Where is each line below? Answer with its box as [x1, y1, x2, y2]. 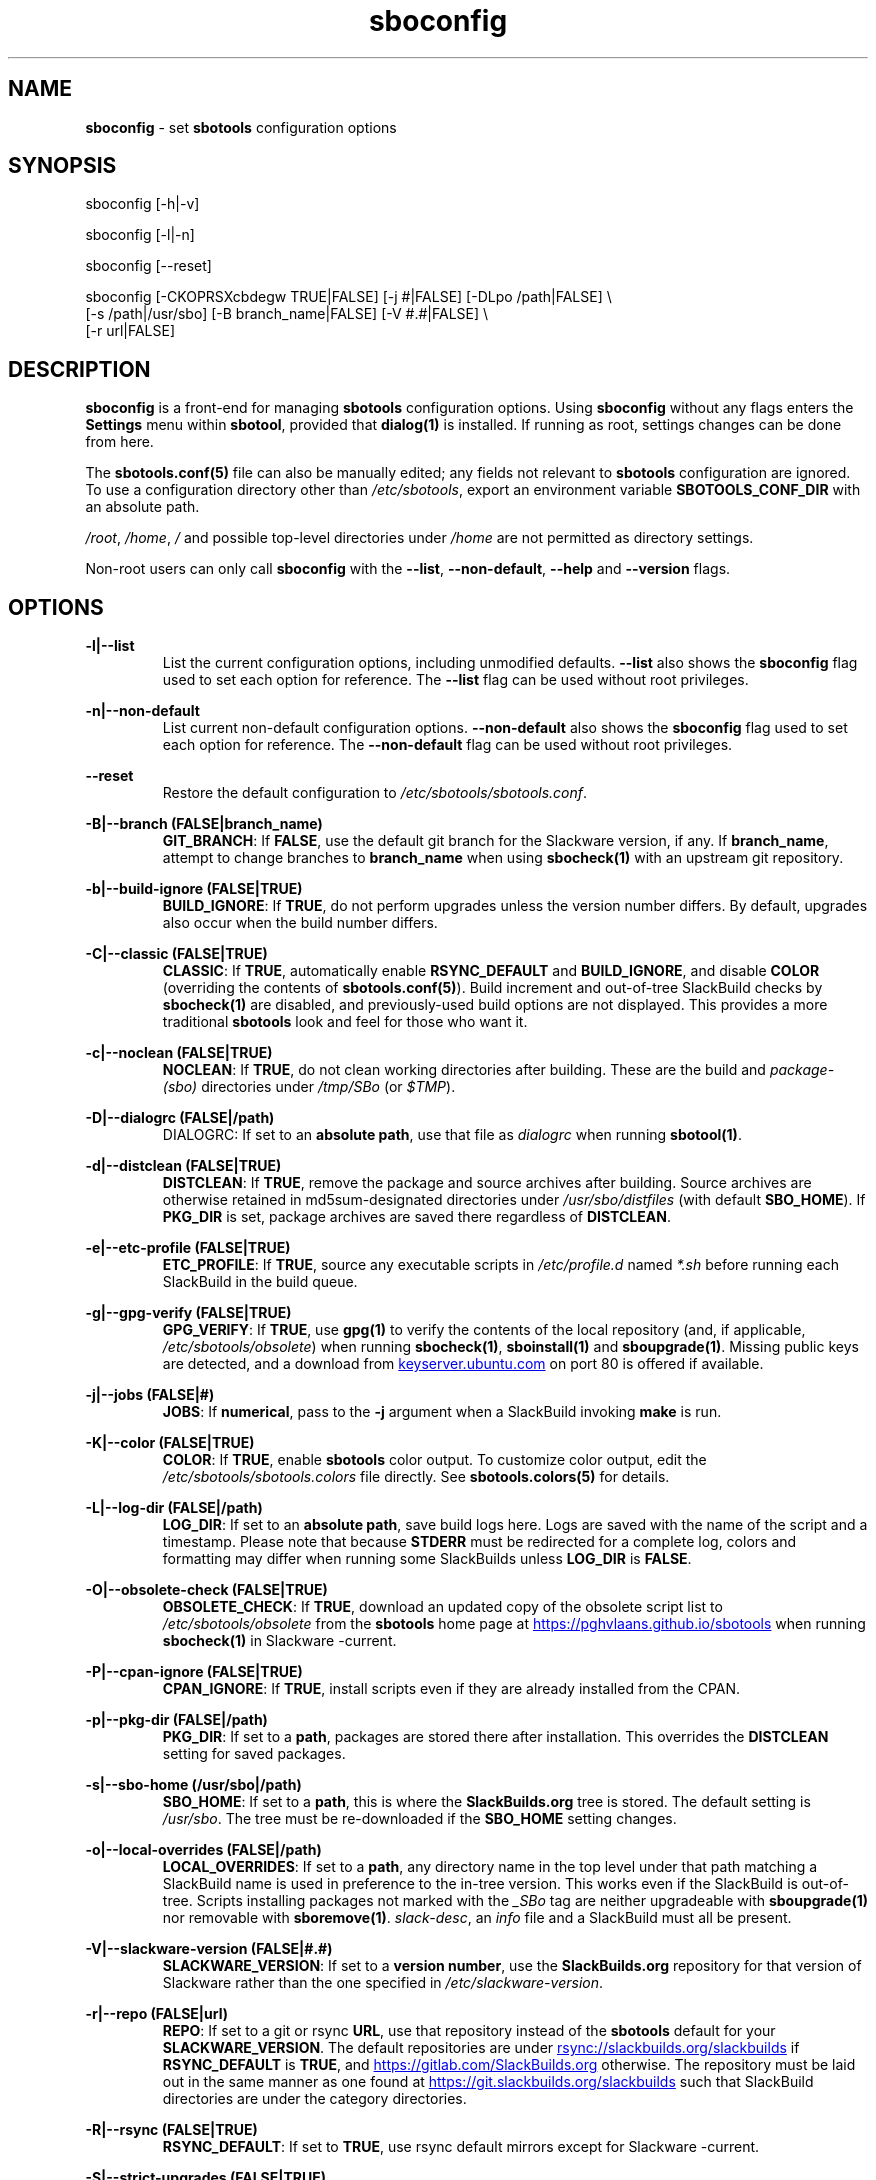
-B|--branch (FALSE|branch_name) [85, 815, 323, 833]
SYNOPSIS [8, 153, 117, 179]
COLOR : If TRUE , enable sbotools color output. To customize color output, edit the [162, 1451, 707, 1469]
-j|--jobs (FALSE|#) [85, 1386, 215, 1404]
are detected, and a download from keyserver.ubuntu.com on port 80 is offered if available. [162, 1355, 764, 1373]
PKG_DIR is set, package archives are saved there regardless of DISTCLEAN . [162, 1208, 671, 1226]
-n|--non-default [85, 702, 200, 720]
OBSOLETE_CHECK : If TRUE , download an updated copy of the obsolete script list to [162, 1598, 723, 1616]
